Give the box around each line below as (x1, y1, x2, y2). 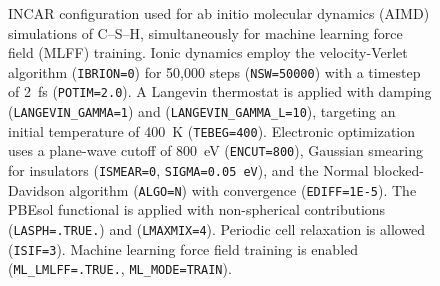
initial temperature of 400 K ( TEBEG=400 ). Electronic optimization (8, 120, 416, 141)
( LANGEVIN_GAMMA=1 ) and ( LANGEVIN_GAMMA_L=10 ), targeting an (8, 101, 396, 122)
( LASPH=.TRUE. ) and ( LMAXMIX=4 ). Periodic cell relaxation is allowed (8, 218, 426, 239)
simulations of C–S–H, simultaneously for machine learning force (8, 22, 403, 43)
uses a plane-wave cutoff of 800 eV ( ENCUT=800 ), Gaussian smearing (8, 140, 423, 161)
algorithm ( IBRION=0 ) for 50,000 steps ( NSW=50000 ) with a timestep (8, 61, 421, 82)
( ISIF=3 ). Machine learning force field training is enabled (8, 238, 359, 259)
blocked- (373, 160, 424, 181)
